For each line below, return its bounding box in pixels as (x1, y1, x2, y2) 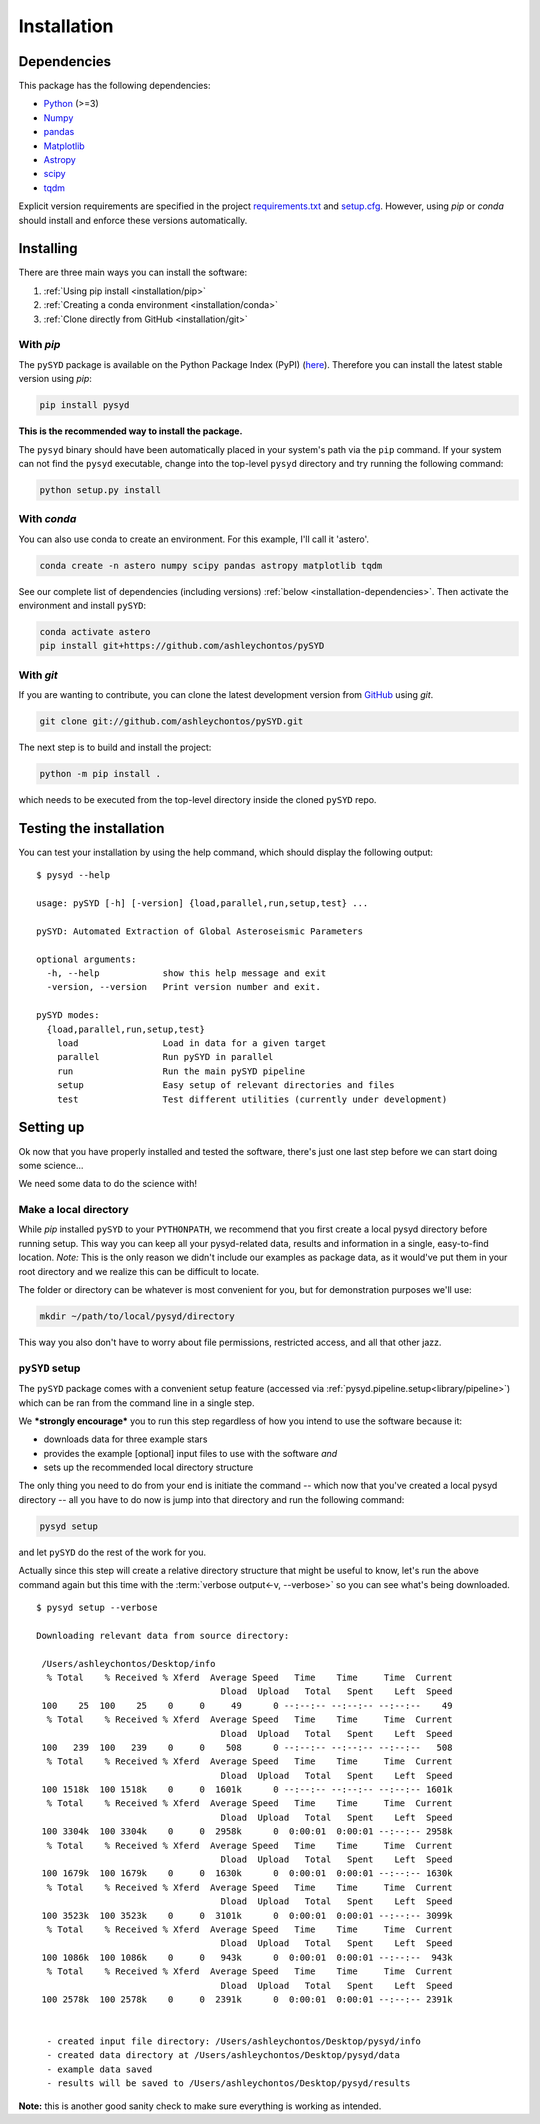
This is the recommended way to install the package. (18, 425, 243, 437)
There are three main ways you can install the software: (18, 266, 248, 279)
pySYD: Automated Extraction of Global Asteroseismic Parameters (36, 925, 364, 937)
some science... (18, 1159, 84, 1171)
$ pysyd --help (36, 870, 111, 881)
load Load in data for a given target (56, 1038, 327, 1049)
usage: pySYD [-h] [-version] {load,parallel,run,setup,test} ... (36, 898, 369, 909)
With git (18, 668, 59, 682)
